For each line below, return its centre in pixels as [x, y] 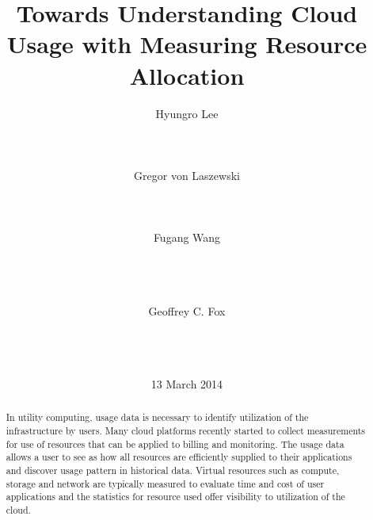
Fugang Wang [187, 237]
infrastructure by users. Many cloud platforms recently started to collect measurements [186, 431]
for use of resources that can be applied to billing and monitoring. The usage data [175, 444]
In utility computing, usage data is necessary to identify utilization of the [157, 417]
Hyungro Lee [187, 113]
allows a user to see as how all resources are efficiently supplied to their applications [179, 457]
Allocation [187, 75]
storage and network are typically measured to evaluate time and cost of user [165, 483]
